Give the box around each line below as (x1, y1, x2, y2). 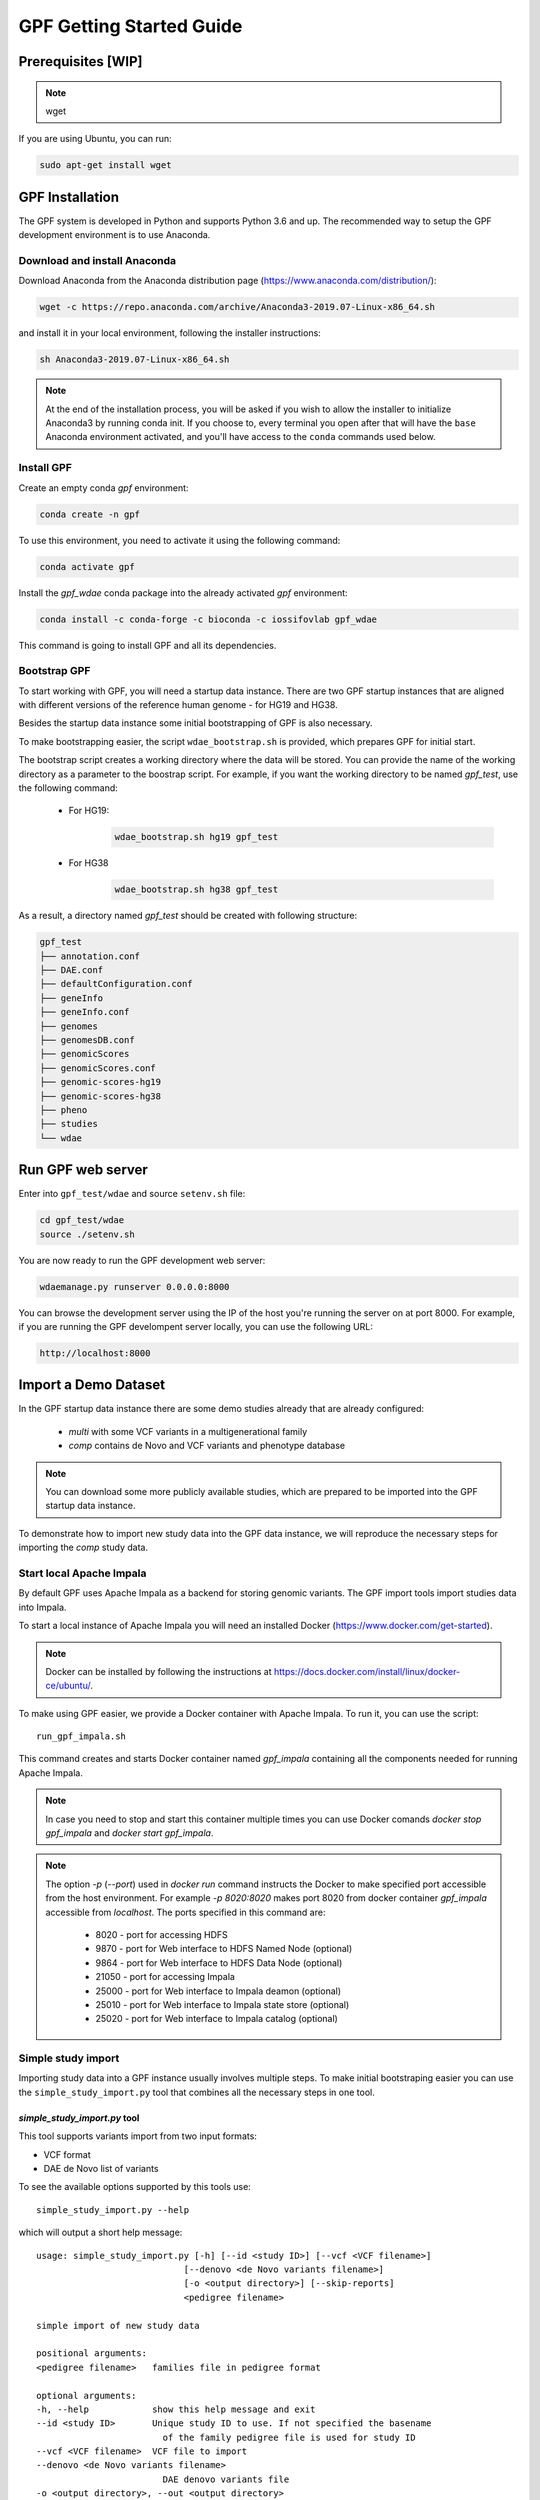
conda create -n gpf (39, 508, 140, 520)
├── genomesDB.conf (39, 1035, 135, 1046)
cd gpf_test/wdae (39, 1215, 125, 1226)
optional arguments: (36, 2390, 137, 2401)
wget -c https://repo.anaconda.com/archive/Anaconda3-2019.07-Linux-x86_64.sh (39, 301, 435, 313)
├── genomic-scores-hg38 (39, 1090, 162, 1102)
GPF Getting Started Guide (18, 15, 243, 37)
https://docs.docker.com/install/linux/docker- (273, 1665, 461, 1677)
